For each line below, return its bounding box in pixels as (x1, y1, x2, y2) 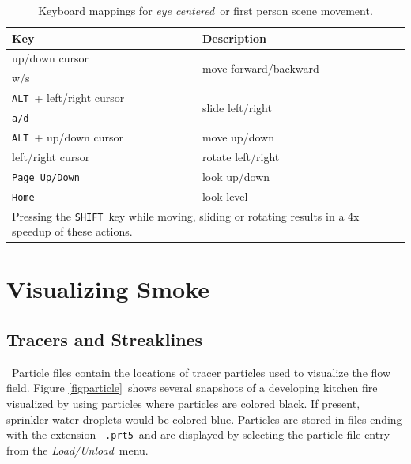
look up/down (202, 168, 270, 184)
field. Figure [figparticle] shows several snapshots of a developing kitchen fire (6, 379, 378, 396)
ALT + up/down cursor (12, 128, 124, 145)
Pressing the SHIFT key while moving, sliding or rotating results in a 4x (12, 207, 360, 224)
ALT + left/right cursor (12, 89, 125, 106)
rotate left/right (202, 148, 280, 164)
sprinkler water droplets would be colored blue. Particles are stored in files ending (6, 410, 402, 427)
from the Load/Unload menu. (6, 441, 149, 458)
